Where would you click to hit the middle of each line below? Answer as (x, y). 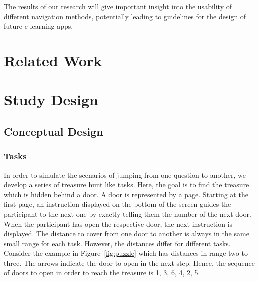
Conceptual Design (54, 131)
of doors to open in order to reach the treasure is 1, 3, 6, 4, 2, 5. (102, 273)
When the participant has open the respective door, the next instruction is (118, 224)
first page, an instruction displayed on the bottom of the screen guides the (118, 204)
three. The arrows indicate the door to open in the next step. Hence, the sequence (130, 263)
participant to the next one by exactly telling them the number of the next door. (128, 214)
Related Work (53, 60)
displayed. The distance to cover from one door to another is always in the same (127, 234)
